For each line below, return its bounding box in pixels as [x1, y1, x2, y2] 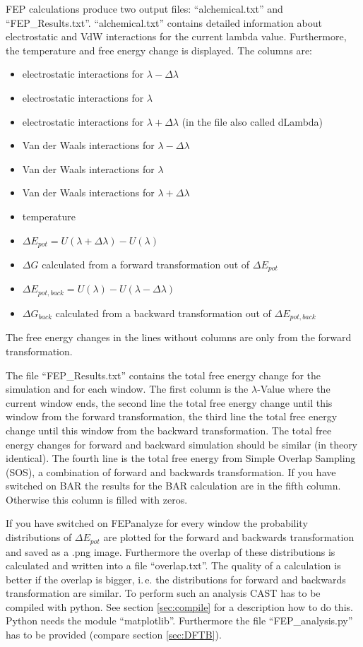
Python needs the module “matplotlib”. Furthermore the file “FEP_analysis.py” [6, 613, 353, 628]
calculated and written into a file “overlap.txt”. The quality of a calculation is [6, 558, 341, 573]
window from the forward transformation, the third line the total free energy [6, 409, 338, 424]
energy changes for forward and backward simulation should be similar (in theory [6, 437, 358, 451]
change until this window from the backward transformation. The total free [6, 422, 332, 437]
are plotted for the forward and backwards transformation [103, 530, 355, 545]
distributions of [6, 530, 72, 545]
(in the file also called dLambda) [181, 114, 323, 129]
